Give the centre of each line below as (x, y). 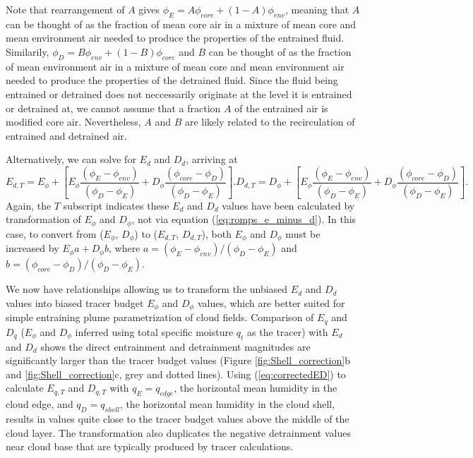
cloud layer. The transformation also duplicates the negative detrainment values (178, 432)
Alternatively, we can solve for (71, 159)
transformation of (43, 219)
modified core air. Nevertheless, (73, 122)
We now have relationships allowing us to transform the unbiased (147, 289)
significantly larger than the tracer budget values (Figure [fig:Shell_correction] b (178, 360)
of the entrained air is (281, 108)
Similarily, (28, 51)
